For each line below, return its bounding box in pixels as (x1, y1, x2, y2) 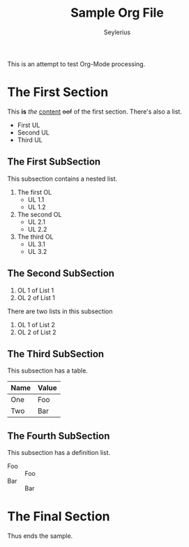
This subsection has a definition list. (7, 449, 110, 457)
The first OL (17, 188, 52, 196)
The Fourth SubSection (7, 430, 110, 442)
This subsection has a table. (7, 366, 89, 375)
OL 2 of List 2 (17, 328, 57, 336)
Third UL (17, 135, 43, 144)
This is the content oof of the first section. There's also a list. (7, 107, 183, 116)
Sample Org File (70, 5, 164, 21)
